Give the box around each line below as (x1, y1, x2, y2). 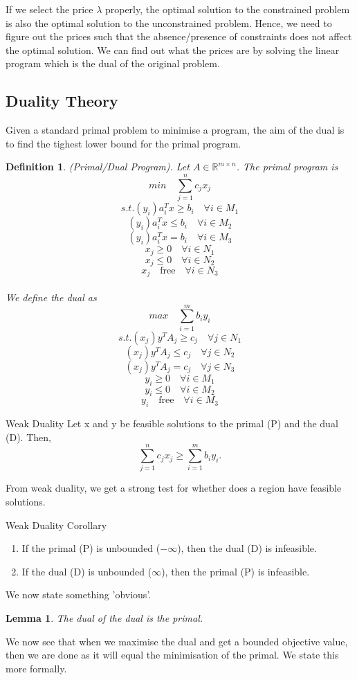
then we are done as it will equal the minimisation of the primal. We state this (6, 647, 339, 662)
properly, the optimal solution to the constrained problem (104, 2, 350, 16)
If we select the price (6, 2, 93, 16)
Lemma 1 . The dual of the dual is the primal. (6, 611, 203, 625)
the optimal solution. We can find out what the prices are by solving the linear (6, 42, 340, 57)
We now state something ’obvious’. (6, 587, 152, 602)
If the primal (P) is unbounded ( (21, 541, 161, 555)
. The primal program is (236, 159, 338, 174)
